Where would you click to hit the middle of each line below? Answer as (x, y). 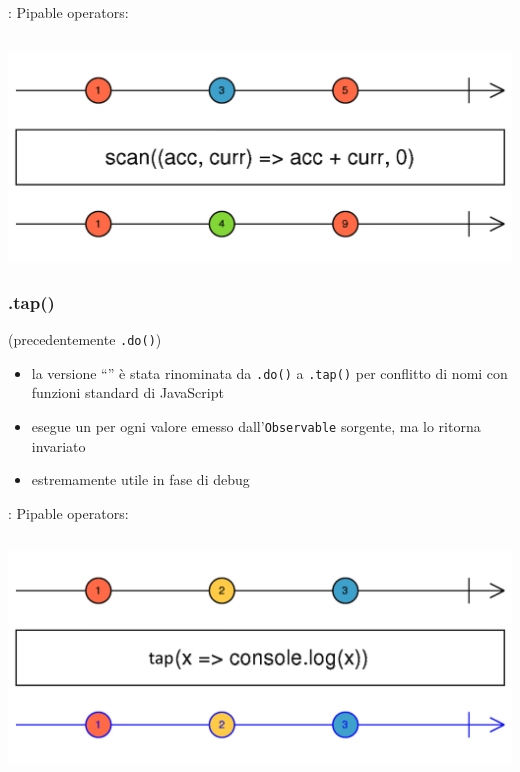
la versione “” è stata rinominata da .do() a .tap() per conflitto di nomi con (269, 372)
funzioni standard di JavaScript (127, 392)
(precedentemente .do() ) (85, 339)
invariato (58, 445)
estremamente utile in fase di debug (140, 479)
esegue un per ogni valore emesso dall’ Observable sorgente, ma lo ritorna (256, 425)
